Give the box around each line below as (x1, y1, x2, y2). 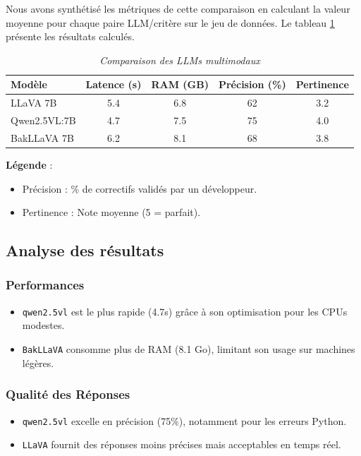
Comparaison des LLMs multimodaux (99, 52, 260, 67)
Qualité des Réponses (6, 385, 130, 403)
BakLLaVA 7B (11, 130, 74, 145)
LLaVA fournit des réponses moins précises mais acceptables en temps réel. (22, 437, 341, 452)
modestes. (22, 318, 65, 332)
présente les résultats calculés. (6, 29, 135, 44)
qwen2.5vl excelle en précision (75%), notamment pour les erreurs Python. (22, 413, 347, 428)
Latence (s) (85, 77, 142, 92)
